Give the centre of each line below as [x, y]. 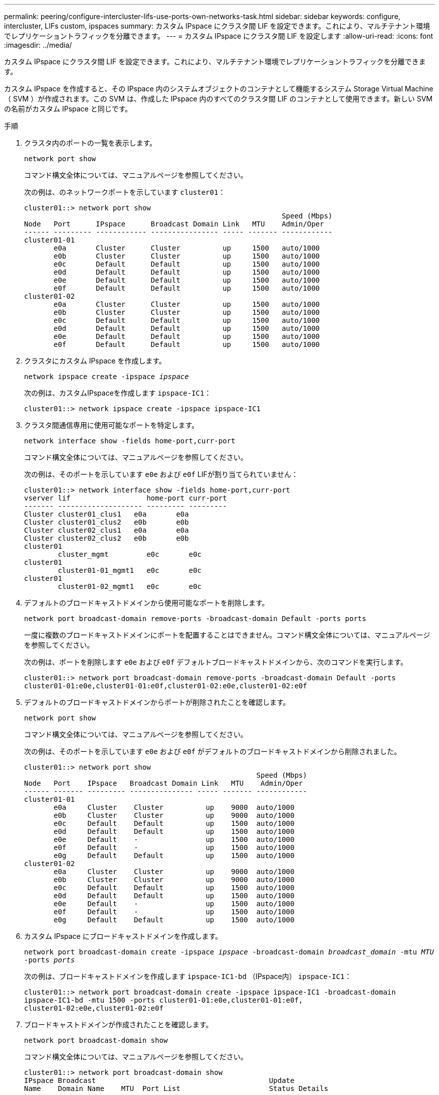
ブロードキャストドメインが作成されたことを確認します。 [119, 1024]
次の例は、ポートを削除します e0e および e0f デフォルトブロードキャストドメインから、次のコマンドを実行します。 [216, 662]
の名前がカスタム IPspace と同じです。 [68, 109]
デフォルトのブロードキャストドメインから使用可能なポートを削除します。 [147, 603]
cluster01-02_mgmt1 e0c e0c [130, 586]
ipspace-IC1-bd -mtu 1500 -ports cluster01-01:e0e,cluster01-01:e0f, [164, 1000]
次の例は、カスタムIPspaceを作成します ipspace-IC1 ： [118, 393]
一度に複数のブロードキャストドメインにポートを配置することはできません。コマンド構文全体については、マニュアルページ [227, 635]
